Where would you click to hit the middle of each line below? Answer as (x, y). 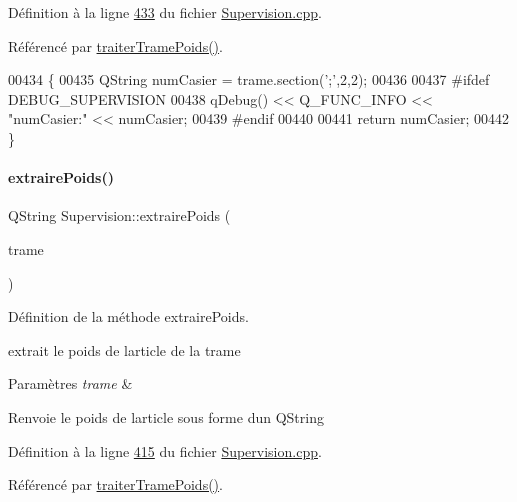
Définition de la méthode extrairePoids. (128, 316)
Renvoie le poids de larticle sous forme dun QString (166, 416)
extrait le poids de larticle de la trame (124, 349)
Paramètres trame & (70, 383)
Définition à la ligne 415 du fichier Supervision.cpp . (165, 450)
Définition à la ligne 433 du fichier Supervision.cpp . (165, 12)
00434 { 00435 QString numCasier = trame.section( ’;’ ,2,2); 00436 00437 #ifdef (249, 79)
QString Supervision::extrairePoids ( (119, 215)
